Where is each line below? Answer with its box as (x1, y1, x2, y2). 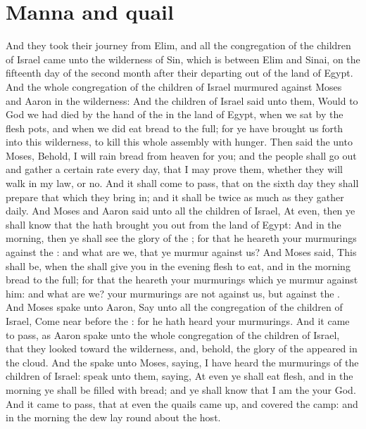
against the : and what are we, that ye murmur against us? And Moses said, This (6, 245, 357, 260)
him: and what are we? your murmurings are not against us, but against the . (6, 286, 340, 300)
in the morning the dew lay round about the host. (6, 410, 221, 425)
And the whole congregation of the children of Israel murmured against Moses (6, 79, 342, 94)
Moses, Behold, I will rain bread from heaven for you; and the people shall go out (6, 148, 357, 162)
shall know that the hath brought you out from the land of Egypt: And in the (6, 217, 341, 231)
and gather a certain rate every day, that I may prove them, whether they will (6, 162, 343, 177)
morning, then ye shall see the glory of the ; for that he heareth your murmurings (6, 231, 357, 245)
